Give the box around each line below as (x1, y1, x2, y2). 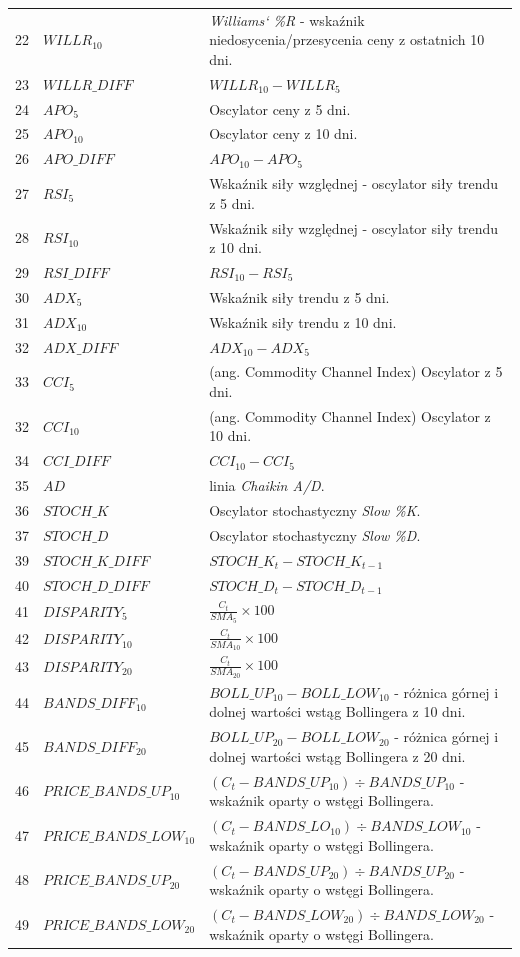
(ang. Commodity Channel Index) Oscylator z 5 (209, 361, 503, 382)
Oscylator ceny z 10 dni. (209, 123, 358, 144)
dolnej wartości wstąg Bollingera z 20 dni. (209, 745, 466, 766)
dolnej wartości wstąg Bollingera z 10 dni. (209, 701, 466, 722)
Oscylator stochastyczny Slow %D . (209, 524, 421, 545)
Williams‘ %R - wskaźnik (209, 9, 365, 30)
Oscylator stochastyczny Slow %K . (209, 499, 421, 520)
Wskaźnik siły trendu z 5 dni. (209, 286, 390, 307)
